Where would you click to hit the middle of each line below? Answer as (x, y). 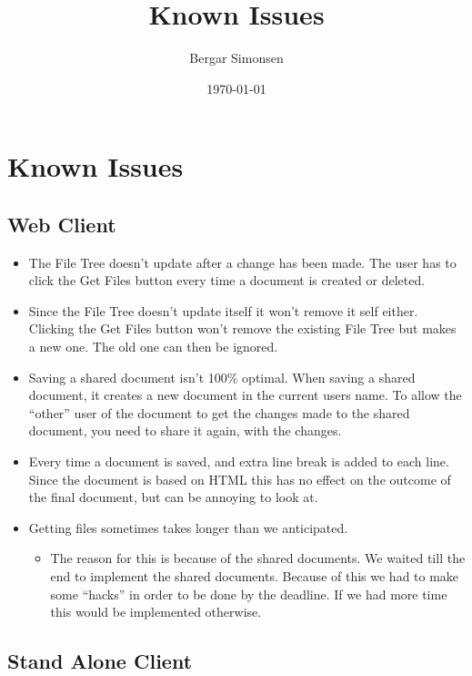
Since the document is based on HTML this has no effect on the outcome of (240, 479)
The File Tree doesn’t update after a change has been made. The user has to (242, 262)
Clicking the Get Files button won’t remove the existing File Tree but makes (242, 328)
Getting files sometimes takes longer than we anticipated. (188, 527)
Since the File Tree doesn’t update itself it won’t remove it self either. (223, 310)
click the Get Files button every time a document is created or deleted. (227, 280)
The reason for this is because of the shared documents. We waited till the (258, 558)
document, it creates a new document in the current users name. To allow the (245, 395)
